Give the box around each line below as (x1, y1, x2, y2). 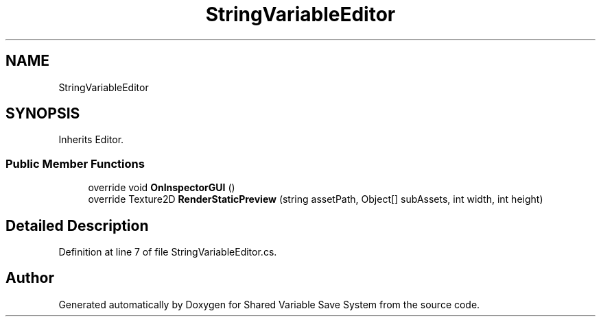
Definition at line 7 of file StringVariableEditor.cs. (58, 246, 277, 258)
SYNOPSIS (5, 105, 80, 123)
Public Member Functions (5, 156, 145, 171)
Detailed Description (5, 216, 149, 234)
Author (5, 269, 54, 287)
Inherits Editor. (58, 134, 124, 146)
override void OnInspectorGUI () (88, 182, 235, 194)
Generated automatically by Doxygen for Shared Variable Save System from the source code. (58, 298, 480, 310)
